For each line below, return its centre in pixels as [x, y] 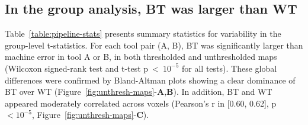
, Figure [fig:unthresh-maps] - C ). [90, 115]
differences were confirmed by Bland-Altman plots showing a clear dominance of [150, 80]
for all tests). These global [230, 68]
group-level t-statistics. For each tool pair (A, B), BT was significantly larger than [154, 45]
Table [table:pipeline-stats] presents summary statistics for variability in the [143, 33]
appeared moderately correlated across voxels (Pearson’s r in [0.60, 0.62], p [141, 103]
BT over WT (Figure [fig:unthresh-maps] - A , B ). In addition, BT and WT [139, 92]
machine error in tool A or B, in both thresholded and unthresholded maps [141, 57]
